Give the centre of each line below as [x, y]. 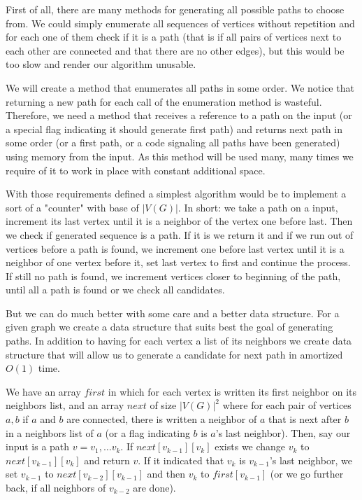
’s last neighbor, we [311, 460]
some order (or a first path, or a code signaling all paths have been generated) [173, 143]
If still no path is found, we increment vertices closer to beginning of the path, [173, 276]
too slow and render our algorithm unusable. [101, 64]
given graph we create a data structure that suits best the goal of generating [169, 327]
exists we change [250, 446]
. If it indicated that [181, 460]
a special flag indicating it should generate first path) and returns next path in [174, 129]
